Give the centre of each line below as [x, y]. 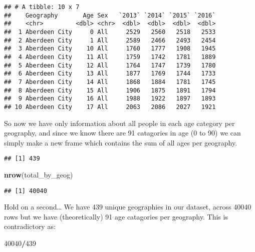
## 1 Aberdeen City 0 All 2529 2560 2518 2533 [110, 32]
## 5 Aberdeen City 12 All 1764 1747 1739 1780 [110, 65]
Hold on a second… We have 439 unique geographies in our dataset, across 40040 [128, 207]
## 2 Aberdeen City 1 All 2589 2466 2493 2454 [110, 40]
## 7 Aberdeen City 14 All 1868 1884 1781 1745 [110, 82]
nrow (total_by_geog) [39, 174]
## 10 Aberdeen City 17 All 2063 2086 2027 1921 [110, 107]
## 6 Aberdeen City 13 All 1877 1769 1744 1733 [110, 74]
